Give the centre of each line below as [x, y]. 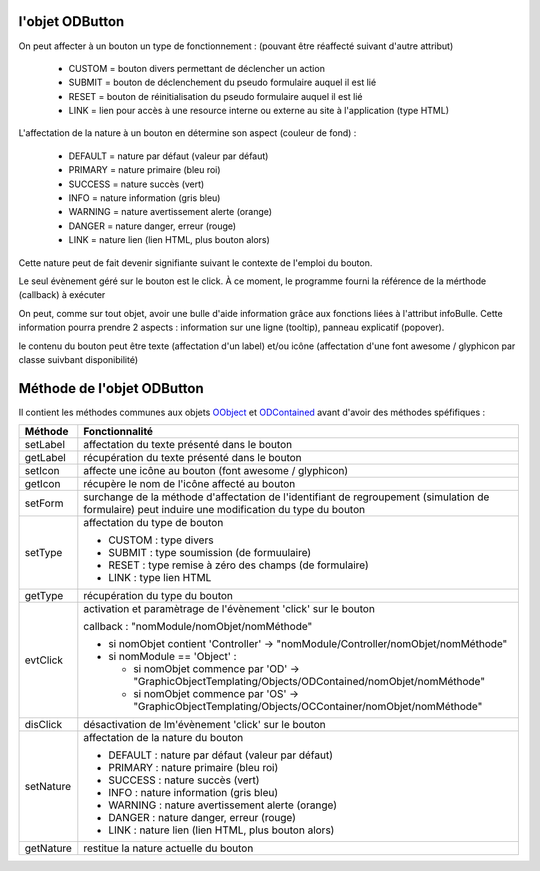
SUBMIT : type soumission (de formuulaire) [210, 553]
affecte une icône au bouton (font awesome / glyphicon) [216, 471]
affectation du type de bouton [153, 523]
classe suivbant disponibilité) [78, 359]
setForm [44, 503]
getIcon [42, 484]
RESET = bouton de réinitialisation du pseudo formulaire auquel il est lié [215, 96]
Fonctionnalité [118, 432]
